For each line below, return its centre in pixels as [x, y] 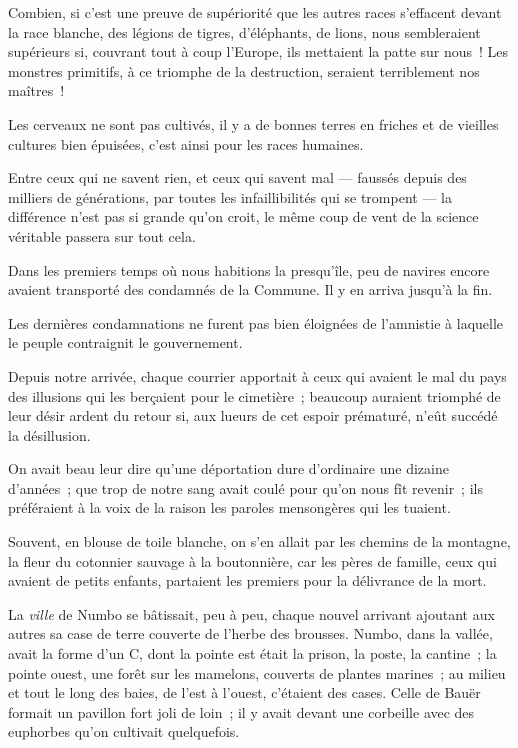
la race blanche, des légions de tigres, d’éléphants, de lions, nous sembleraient [244, 31]
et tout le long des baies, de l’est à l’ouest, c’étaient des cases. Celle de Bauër [244, 692]
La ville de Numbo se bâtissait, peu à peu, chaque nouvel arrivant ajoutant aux [251, 613]
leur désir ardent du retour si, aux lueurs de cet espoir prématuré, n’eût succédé [253, 415]
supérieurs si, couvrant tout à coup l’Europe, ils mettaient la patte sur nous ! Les [258, 51]
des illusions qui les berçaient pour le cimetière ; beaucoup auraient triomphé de [254, 395]
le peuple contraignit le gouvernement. [125, 342]
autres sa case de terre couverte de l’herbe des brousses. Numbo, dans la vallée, [250, 633]
